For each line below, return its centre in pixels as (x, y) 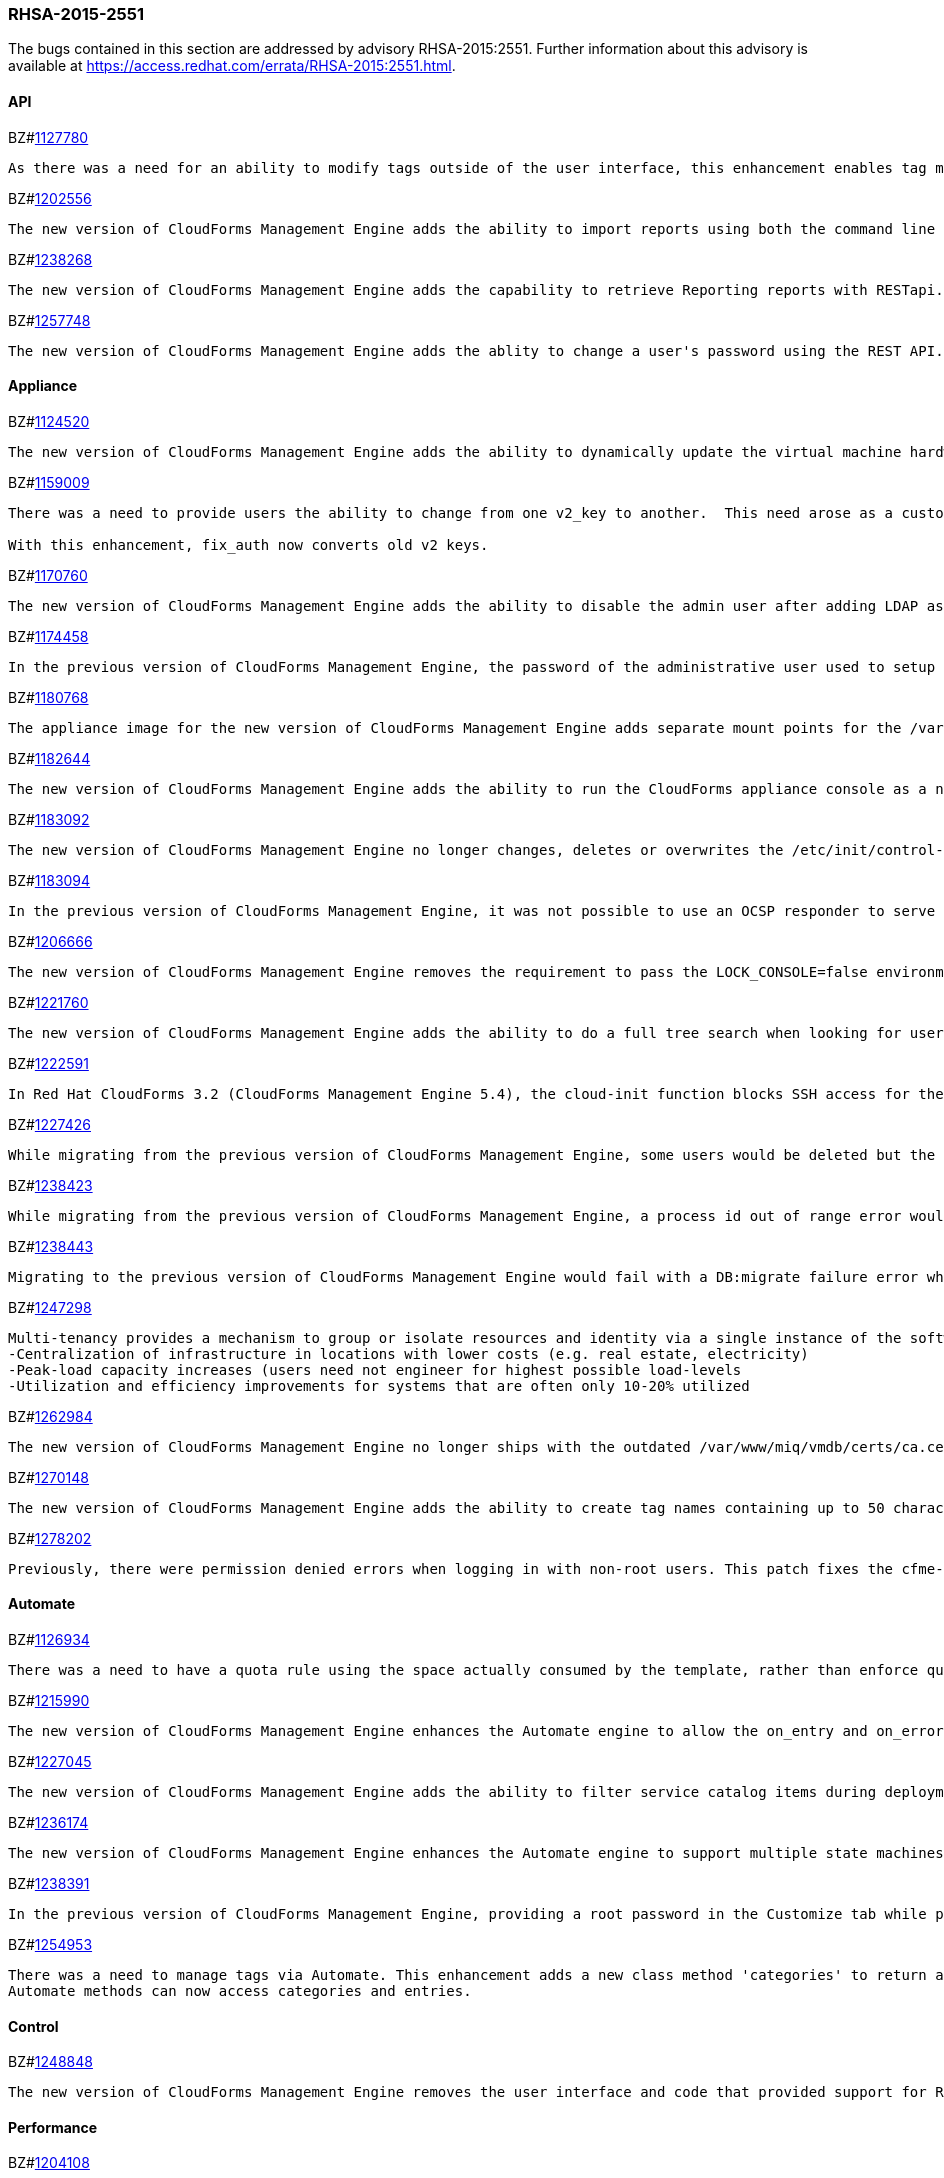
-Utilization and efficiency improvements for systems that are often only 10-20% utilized (379, 1385)
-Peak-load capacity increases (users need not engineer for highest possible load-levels (375, 1369)
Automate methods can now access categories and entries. (240, 1991)
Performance (53, 2127)
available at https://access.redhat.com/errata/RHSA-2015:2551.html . (232, 66)
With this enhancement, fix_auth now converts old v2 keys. (248, 544)
